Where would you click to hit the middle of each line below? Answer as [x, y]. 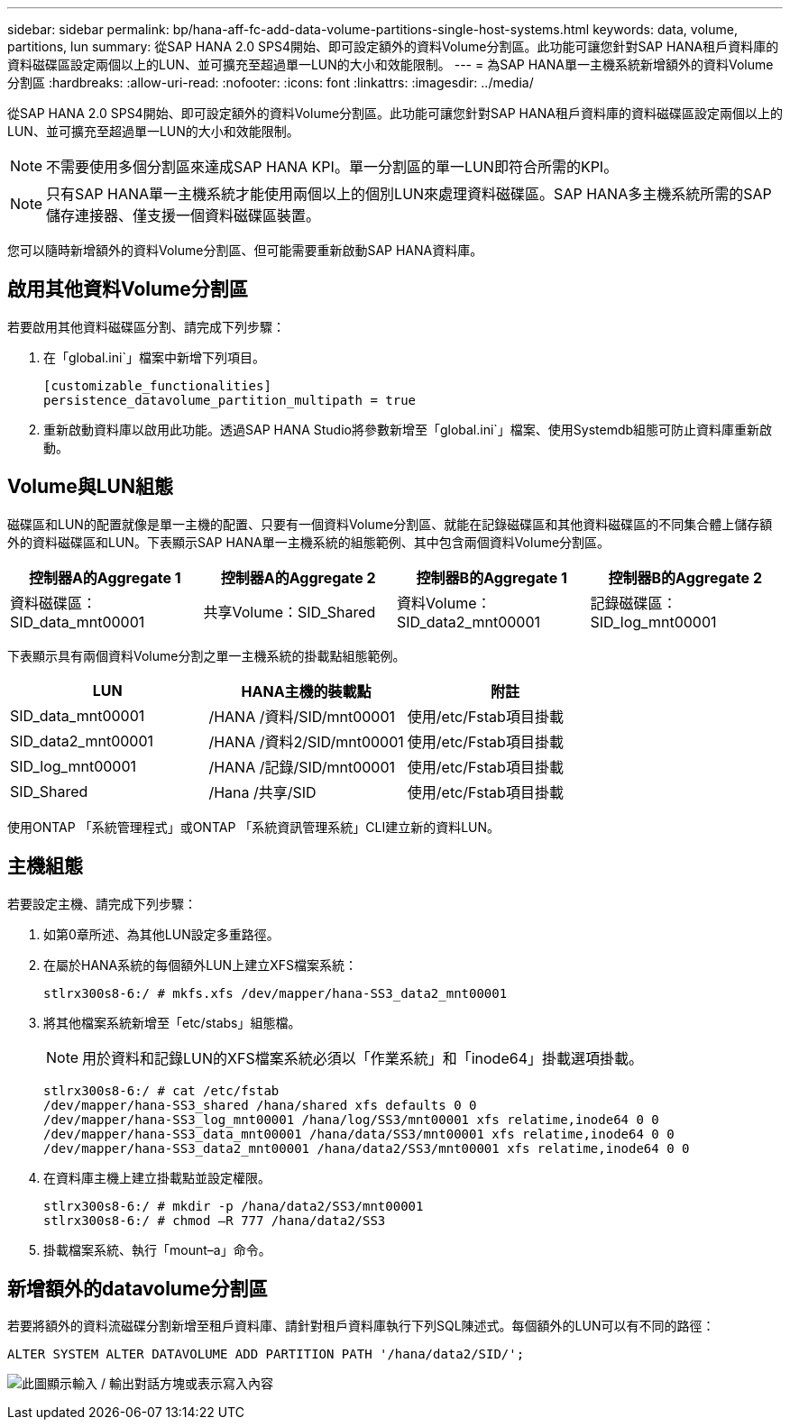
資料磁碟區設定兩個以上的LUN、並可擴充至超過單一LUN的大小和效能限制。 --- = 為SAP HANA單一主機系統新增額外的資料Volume [390, 64]
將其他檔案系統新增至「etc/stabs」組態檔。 [172, 1022]
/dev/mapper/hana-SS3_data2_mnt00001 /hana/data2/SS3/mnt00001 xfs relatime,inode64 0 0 [367, 1148]
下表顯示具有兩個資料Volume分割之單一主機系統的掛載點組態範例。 [207, 655]
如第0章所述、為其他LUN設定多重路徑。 [161, 934]
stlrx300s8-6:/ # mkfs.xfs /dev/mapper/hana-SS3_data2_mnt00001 [276, 993]
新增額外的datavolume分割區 [138, 1288]
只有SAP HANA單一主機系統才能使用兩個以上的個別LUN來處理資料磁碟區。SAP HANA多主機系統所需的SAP [409, 194]
